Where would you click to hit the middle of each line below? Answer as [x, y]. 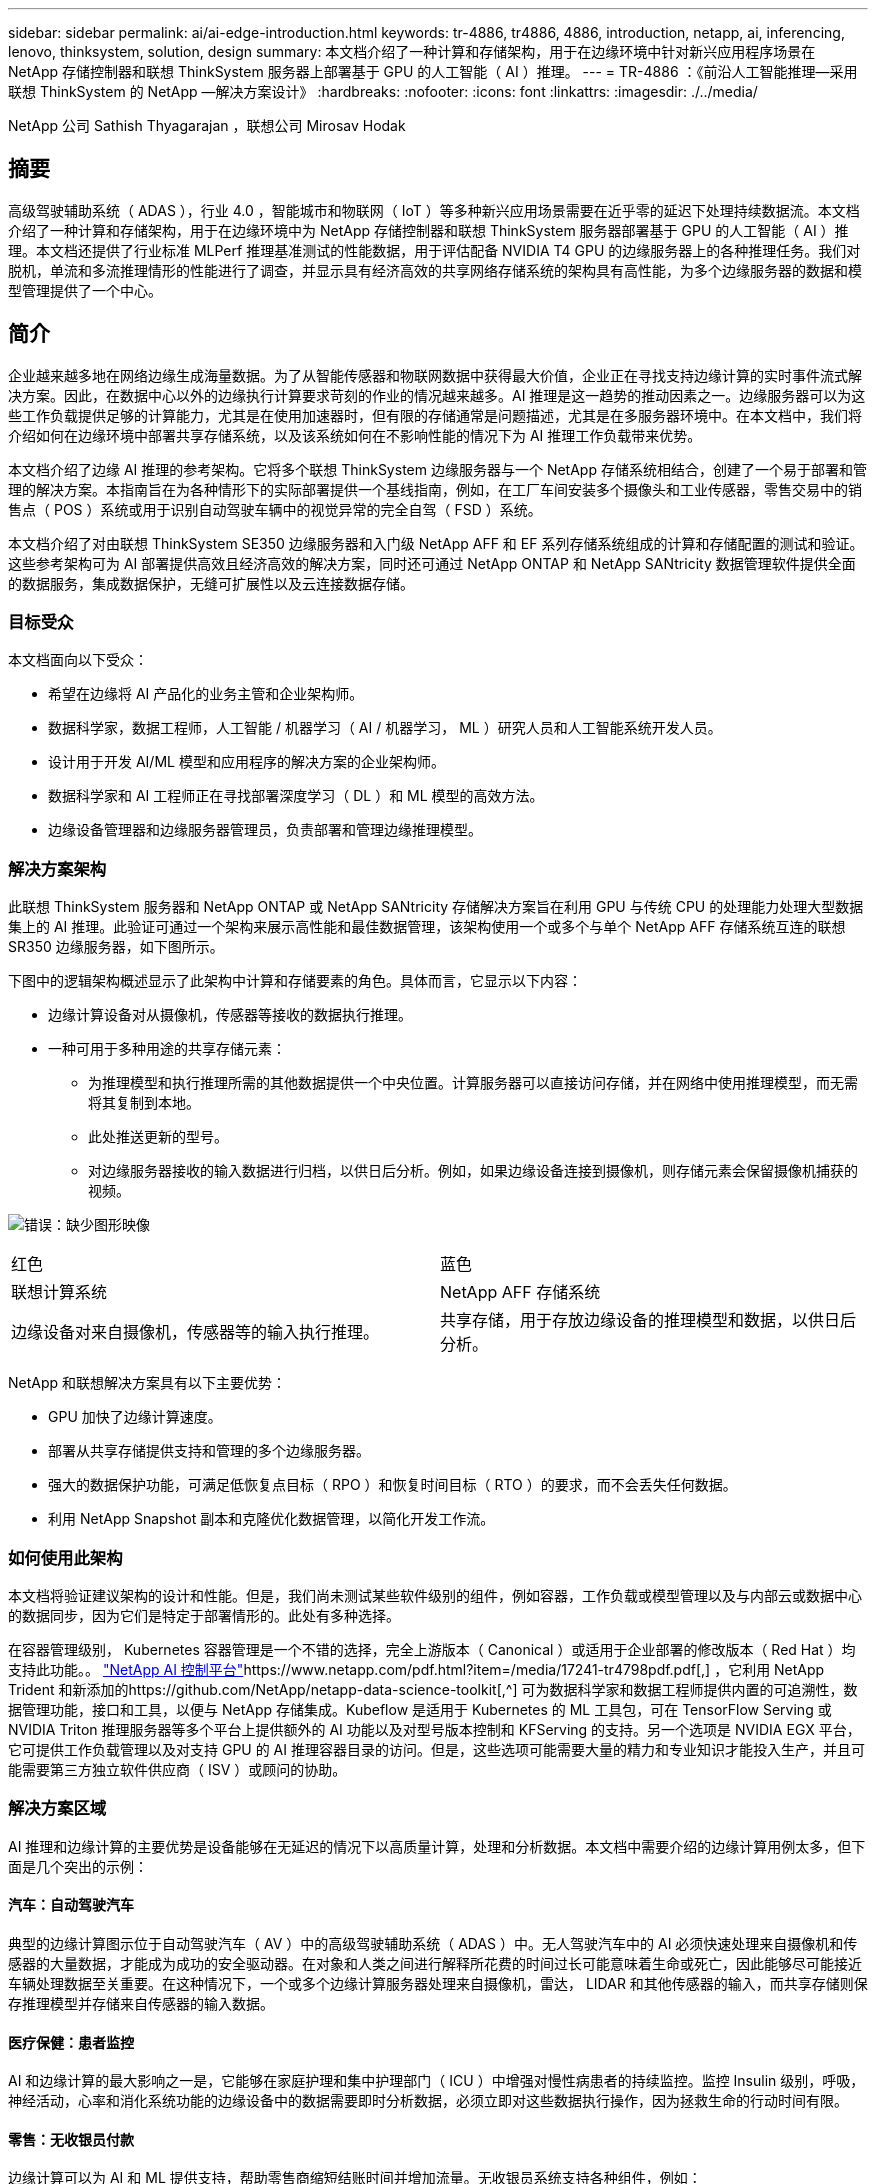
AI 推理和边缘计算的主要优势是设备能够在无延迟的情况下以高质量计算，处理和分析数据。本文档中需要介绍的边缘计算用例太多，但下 [437, 1846]
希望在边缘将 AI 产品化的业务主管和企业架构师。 [206, 694]
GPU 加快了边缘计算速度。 [135, 1417]
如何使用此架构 [65, 1557]
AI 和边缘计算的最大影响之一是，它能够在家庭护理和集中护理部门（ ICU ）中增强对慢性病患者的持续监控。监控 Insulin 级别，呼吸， [436, 2081]
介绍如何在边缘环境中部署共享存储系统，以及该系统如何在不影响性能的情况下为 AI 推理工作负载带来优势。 [355, 435]
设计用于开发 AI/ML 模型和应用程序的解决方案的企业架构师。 [246, 762]
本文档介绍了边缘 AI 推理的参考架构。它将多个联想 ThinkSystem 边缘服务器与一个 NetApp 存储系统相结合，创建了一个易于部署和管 [437, 469]
